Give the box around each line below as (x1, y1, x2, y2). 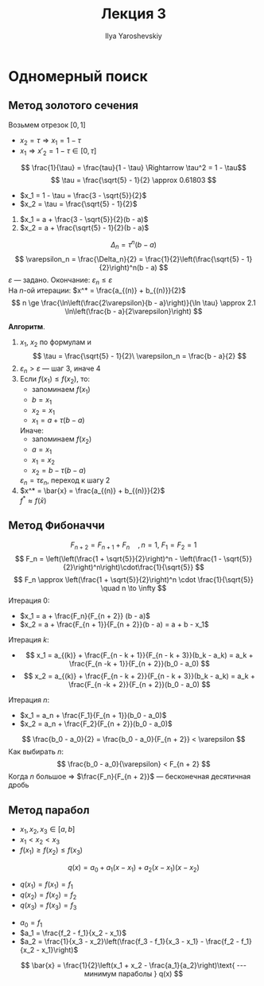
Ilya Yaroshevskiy (104, 31, 163, 41)
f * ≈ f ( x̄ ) (19, 495, 47, 505)
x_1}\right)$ (41, 945, 79, 954)
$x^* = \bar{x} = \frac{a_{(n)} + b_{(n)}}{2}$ (19, 486, 165, 495)
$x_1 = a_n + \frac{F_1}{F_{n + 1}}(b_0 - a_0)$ (19, 711, 167, 720)
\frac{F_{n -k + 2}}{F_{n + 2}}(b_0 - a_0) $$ (68, 680, 211, 689)
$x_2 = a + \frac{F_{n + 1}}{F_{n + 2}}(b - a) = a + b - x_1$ (19, 619, 209, 629)
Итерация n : (8, 695, 50, 705)
